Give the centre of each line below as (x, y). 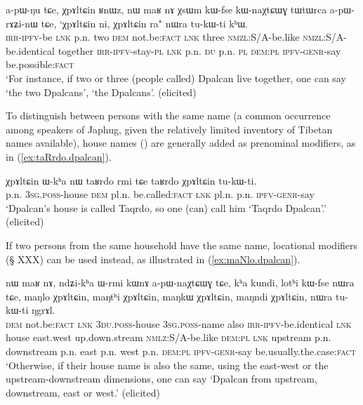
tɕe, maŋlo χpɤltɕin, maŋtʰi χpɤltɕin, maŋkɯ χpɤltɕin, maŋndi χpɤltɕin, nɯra (169, 296)
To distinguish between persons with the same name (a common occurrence (168, 115)
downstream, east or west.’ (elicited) (83, 392)
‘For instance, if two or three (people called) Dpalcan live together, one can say (176, 78)
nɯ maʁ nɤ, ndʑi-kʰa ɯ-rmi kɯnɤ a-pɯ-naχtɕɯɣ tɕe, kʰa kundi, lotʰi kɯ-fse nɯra (180, 283)
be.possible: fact (40, 64)
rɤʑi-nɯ (22, 23)
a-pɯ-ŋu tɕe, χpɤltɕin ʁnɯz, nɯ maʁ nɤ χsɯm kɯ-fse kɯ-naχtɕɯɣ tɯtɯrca (166, 9)
